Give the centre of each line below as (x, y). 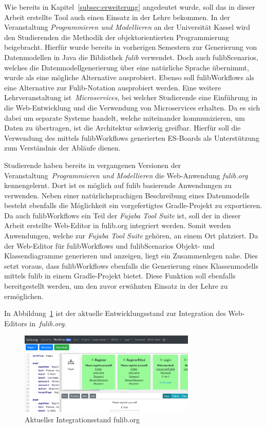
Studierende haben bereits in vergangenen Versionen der (93, 165)
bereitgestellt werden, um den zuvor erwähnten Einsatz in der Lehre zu (116, 286)
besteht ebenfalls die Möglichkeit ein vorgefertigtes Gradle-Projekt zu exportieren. (133, 205)
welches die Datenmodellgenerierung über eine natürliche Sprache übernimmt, (127, 67)
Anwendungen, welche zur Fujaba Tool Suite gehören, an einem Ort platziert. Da (131, 236)
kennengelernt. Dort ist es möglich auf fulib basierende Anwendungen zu (118, 185)
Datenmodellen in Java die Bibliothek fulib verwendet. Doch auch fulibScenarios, (131, 57)
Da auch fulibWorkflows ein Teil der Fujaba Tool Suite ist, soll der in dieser (122, 215)
